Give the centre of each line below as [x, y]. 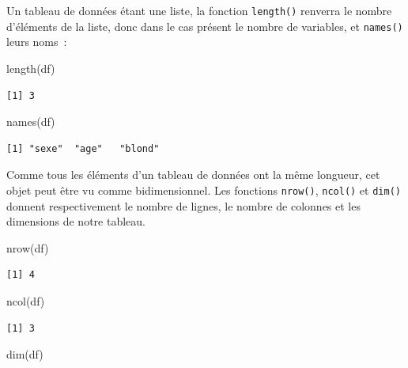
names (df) [31, 121]
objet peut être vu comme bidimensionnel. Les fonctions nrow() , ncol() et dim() [204, 190]
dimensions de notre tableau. [76, 221]
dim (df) [25, 354]
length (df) [31, 68]
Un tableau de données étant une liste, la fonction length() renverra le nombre [199, 10]
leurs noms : [37, 42]
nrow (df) [28, 247]
